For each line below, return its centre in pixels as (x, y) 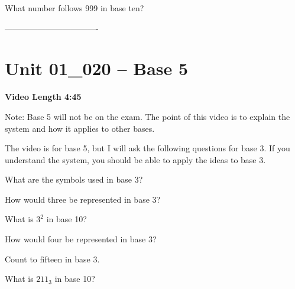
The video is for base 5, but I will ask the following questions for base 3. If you (147, 148)
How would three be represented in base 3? (83, 199)
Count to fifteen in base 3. (52, 259)
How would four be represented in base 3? (81, 239)
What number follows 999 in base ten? (74, 8)
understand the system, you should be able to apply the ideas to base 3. (135, 159)
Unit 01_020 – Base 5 (97, 68)
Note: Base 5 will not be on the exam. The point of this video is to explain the (147, 116)
